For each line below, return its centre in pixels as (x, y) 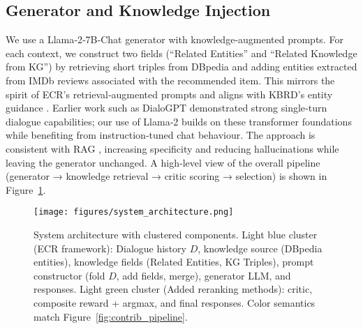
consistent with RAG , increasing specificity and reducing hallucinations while (172, 148)
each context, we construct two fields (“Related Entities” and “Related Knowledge (181, 53)
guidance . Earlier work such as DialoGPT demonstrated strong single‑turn (166, 108)
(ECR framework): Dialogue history (110, 248)
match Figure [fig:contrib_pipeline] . (111, 316)
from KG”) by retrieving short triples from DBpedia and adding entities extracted (181, 67)
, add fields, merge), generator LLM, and (203, 275)
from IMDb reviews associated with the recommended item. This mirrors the (170, 80)
